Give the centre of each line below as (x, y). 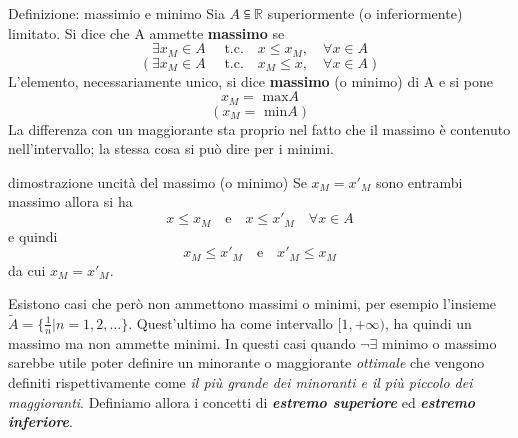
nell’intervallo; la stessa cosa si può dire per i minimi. (171, 148)
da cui (27, 269)
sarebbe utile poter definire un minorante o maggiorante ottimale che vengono (246, 362)
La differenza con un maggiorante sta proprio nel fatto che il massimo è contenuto (259, 128)
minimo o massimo (439, 342)
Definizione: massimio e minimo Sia (116, 13)
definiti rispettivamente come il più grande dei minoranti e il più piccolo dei (240, 381)
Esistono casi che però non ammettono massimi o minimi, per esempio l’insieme (252, 303)
